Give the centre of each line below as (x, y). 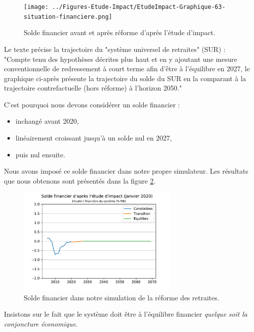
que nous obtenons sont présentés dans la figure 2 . (80, 180)
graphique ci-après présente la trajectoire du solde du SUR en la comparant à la (125, 78)
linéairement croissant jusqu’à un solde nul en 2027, (94, 138)
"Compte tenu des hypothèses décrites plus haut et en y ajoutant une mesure (121, 59)
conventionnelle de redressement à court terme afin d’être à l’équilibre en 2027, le (127, 69)
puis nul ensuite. (40, 154)
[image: (36, 7)
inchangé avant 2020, (47, 121)
